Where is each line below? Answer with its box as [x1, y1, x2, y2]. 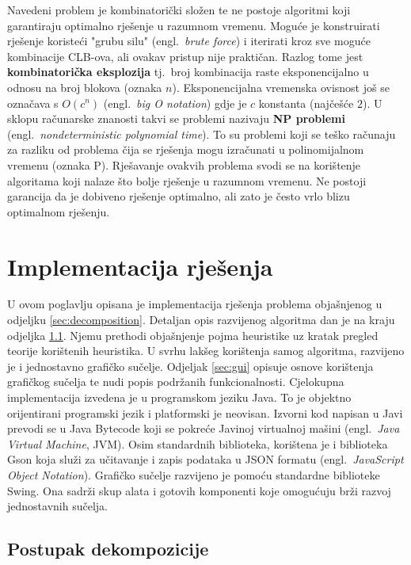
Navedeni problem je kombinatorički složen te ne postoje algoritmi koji [7, 2, 351, 17]
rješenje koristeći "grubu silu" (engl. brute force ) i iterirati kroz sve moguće [7, 32, 371, 49]
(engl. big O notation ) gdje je [103, 94, 247, 111]
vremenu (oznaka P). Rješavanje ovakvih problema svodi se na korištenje [7, 156, 361, 173]
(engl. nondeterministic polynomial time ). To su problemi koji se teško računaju [7, 125, 396, 142]
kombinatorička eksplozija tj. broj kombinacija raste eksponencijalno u [7, 63, 369, 80]
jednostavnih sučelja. [7, 498, 108, 514]
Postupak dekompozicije [7, 536, 209, 561]
